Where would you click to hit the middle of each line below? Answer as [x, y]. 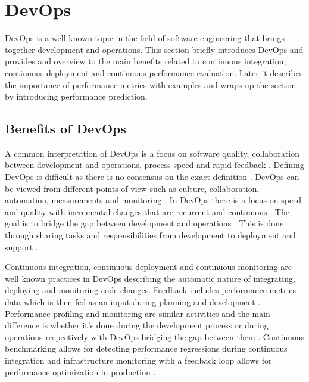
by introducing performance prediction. [76, 96]
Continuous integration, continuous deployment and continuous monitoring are [148, 267]
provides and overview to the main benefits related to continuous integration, [146, 61]
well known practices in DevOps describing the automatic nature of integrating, [150, 278]
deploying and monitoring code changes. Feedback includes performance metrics [151, 290]
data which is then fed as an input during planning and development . [133, 302]
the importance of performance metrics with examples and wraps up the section [151, 84]
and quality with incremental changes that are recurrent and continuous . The [147, 211]
